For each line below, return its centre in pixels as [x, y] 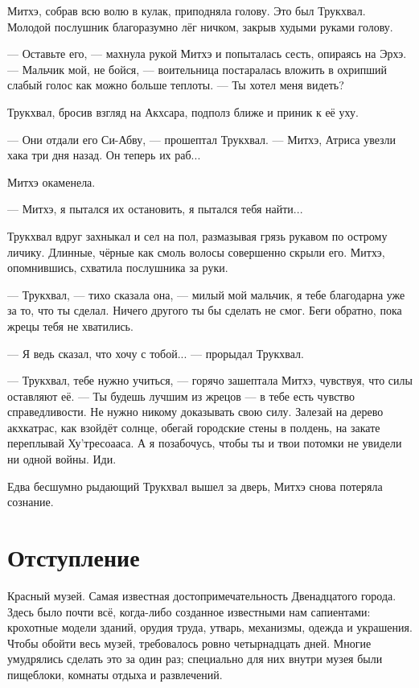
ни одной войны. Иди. [62, 459]
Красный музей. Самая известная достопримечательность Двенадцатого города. [202, 595]
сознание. [31, 502]
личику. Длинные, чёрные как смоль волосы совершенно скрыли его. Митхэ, [196, 251]
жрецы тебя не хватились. [70, 325]
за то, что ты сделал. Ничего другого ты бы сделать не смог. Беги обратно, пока [205, 310]
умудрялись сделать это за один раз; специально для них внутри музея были [195, 659]
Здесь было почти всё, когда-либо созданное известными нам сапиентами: [189, 611]
